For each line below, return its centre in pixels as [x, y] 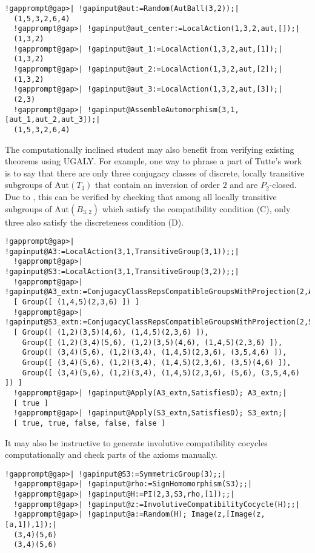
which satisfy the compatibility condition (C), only [196, 208]
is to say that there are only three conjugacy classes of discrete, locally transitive [155, 173]
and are [244, 185]
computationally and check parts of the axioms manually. [111, 454]
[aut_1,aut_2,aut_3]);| [53, 120]
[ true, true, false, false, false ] [89, 423]
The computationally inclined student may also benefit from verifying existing [150, 149]
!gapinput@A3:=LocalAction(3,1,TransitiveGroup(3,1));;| [122, 251]
